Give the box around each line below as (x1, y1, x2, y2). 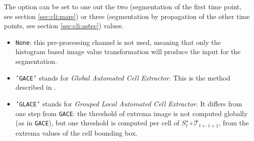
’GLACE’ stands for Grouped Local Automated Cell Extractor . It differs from (15, 98, 242, 108)
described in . (15, 82, 56, 92)
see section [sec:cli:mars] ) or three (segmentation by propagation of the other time (4, 11, 250, 21)
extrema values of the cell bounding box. (15, 127, 138, 138)
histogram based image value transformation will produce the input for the (15, 46, 241, 57)
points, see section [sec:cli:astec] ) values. (4, 20, 124, 31)
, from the (219, 118, 249, 128)
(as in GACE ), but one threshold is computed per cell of (15, 118, 179, 128)
